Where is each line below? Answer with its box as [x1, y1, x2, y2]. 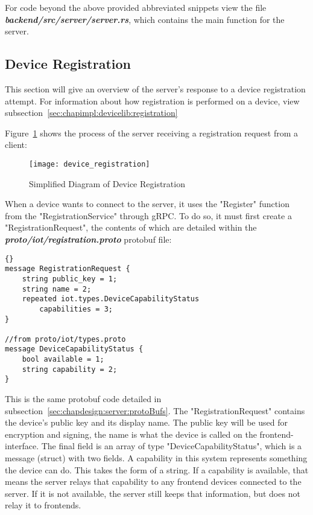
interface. [5, 440, 39, 452]
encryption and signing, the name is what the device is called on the [5, 427, 257, 440]
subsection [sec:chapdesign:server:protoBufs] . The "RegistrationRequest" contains [5, 404, 305, 417]
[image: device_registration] [29, 159, 150, 168]
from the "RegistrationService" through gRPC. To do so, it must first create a [5, 209, 292, 222]
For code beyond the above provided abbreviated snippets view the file [5, 1, 267, 13]
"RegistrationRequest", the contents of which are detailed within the [5, 221, 257, 234]
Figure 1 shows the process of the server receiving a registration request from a [5, 126, 298, 139]
